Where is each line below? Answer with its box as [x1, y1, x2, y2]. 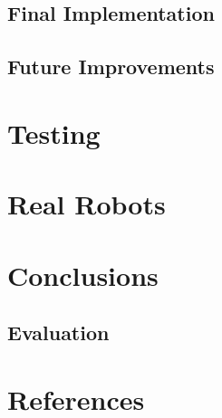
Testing [7, 114, 101, 151]
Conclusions [7, 256, 159, 293]
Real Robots [7, 185, 166, 223]
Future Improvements [7, 52, 215, 81]
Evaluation [7, 318, 110, 347]
